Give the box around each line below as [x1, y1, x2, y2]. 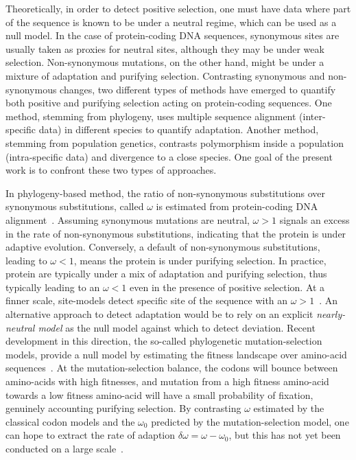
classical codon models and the [5, 414, 135, 428]
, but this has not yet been [228, 428, 341, 442]
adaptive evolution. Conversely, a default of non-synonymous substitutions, [5, 240, 320, 254]
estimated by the [253, 401, 324, 415]
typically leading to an [5, 279, 100, 294]
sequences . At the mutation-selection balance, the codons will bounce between [5, 360, 338, 375]
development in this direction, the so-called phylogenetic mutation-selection [5, 334, 322, 348]
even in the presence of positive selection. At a [130, 279, 325, 294]
